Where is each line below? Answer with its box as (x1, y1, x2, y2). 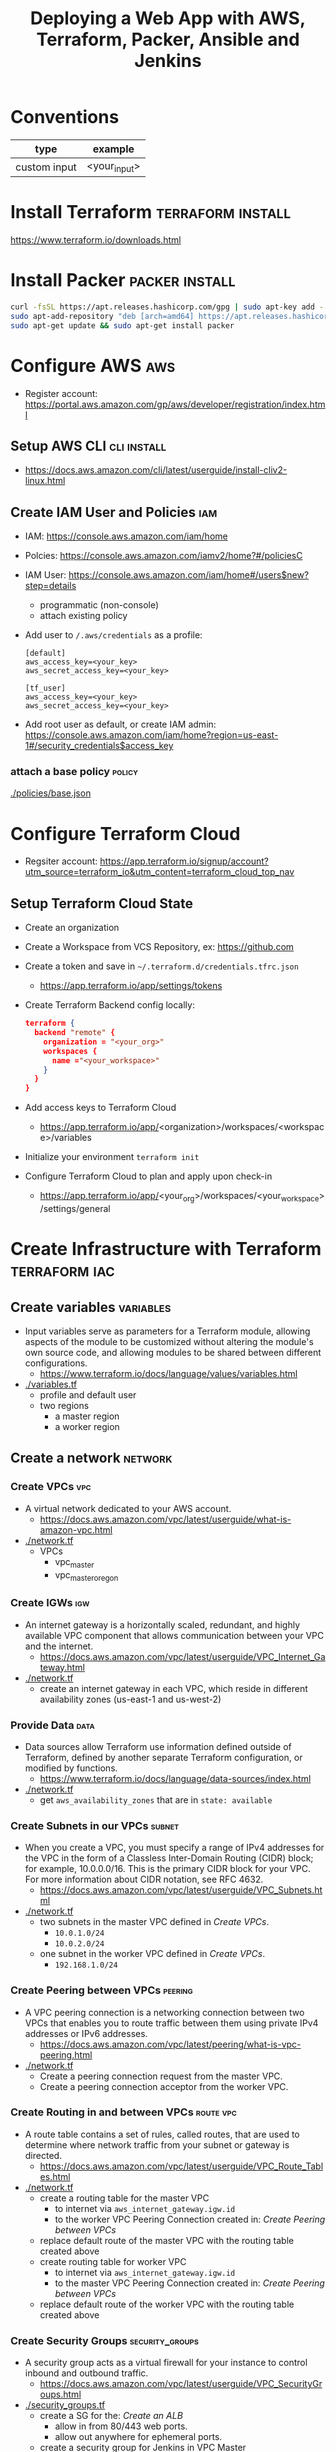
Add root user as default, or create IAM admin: (24, 718, 217, 731)
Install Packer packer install (10, 269, 236, 292)
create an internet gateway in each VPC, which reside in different (39, 1682, 308, 1694)
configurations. (24, 1357, 88, 1369)
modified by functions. (24, 1762, 118, 1774)
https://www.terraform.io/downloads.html (10, 234, 182, 246)
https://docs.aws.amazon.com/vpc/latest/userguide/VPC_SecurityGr (39, 2378, 323, 2390)
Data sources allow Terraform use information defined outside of (24, 1740, 292, 1752)
